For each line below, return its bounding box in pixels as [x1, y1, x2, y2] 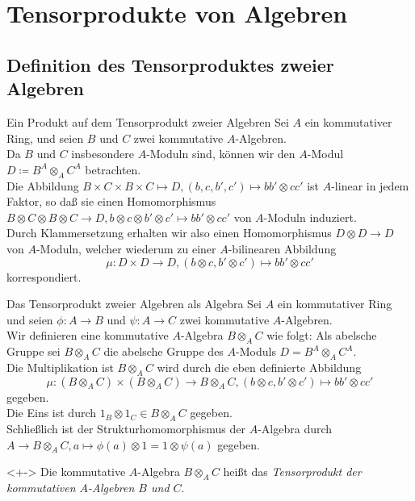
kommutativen [6, 479, 76, 496]
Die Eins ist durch [6, 404, 97, 421]
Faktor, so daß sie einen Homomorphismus [6, 193, 216, 210]
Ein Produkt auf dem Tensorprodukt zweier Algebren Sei [6, 113, 289, 130]
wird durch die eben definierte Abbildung [157, 358, 362, 375]
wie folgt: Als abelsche [266, 327, 377, 344]
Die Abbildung [6, 177, 79, 194]
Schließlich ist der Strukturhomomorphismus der [6, 420, 246, 437]
